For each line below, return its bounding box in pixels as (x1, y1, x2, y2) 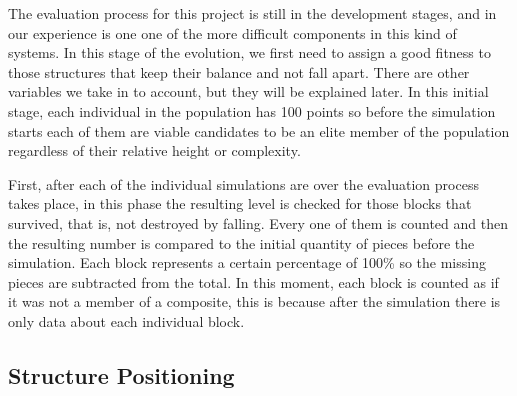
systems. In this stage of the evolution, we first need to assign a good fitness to (8, 42, 491, 63)
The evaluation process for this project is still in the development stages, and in (8, 3, 497, 23)
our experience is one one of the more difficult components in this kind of (8, 22, 457, 43)
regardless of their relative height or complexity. (8, 140, 301, 161)
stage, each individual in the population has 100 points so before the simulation (8, 100, 496, 121)
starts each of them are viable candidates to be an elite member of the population (8, 120, 510, 141)
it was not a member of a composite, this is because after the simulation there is (8, 291, 501, 312)
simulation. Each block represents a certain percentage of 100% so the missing (8, 252, 486, 273)
